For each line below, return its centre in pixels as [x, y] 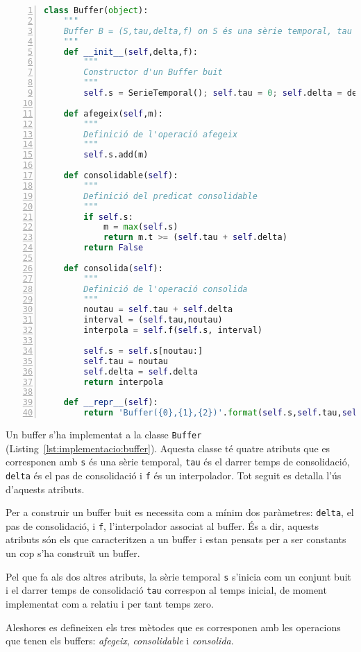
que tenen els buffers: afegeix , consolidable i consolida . [120, 641]
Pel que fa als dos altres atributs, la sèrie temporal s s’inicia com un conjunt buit [178, 576]
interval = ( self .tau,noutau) [153, 320]
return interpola [123, 382]
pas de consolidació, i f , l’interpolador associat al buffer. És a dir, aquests [162, 525]
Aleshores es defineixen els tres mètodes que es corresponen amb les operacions [173, 627]
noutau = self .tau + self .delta [158, 310]
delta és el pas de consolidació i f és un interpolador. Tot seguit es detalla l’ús [174, 475]
